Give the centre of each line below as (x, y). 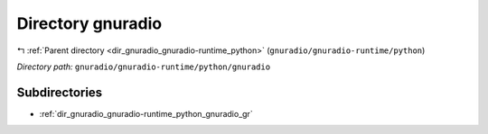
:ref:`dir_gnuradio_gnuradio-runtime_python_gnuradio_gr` (146, 113)
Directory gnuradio (89, 23)
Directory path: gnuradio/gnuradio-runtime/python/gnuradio (144, 67)
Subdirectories (60, 92)
